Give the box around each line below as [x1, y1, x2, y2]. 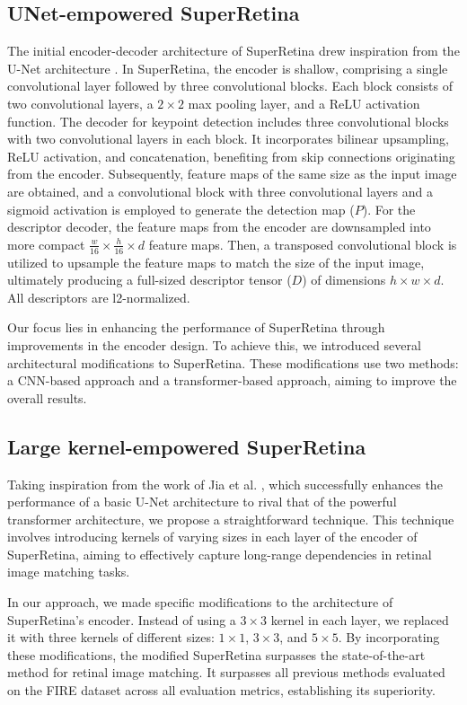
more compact [7, 234, 85, 253]
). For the [362, 199, 416, 218]
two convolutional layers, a [7, 93, 154, 112]
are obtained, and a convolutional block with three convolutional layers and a [7, 181, 433, 200]
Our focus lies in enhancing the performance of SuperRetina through [7, 318, 385, 337]
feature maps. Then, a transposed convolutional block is [148, 234, 457, 253]
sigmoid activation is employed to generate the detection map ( [7, 199, 355, 218]
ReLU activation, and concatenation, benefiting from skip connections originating [7, 146, 455, 165]
